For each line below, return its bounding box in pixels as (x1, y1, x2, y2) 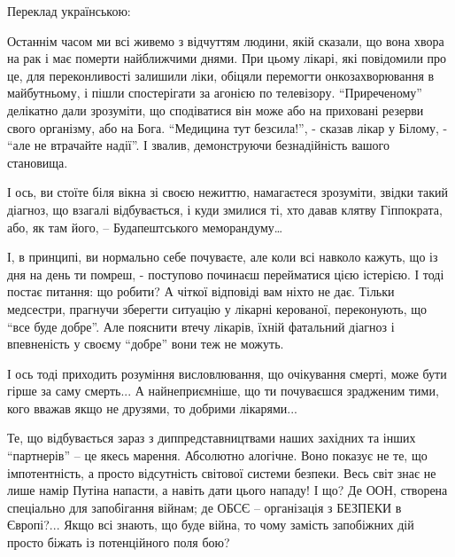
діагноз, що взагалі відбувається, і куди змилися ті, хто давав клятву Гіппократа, (7, 200, 443, 218)
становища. (7, 153, 68, 171)
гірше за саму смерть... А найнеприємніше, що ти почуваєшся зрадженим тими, (7, 381, 439, 400)
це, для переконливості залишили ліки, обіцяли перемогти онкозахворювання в (7, 66, 435, 84)
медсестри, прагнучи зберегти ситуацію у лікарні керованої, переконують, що (7, 299, 427, 318)
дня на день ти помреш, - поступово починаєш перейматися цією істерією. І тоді (7, 264, 444, 283)
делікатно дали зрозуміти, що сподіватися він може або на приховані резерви (7, 100, 424, 119)
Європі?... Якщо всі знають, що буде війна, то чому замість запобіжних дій (7, 515, 414, 534)
